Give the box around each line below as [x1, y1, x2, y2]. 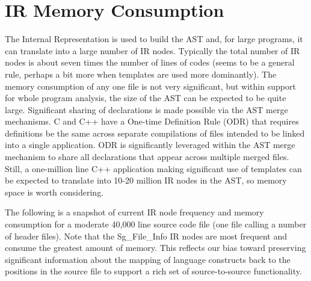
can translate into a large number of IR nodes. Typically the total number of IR [5, 44, 300, 57]
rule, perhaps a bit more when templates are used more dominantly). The [5, 67, 277, 80]
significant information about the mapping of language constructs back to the [5, 253, 291, 265]
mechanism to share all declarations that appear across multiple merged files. [5, 150, 289, 163]
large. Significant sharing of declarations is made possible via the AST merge [5, 103, 288, 116]
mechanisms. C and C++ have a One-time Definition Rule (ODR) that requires [5, 115, 299, 128]
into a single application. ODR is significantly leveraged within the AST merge [5, 138, 295, 151]
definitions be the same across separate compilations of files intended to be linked [5, 126, 305, 139]
